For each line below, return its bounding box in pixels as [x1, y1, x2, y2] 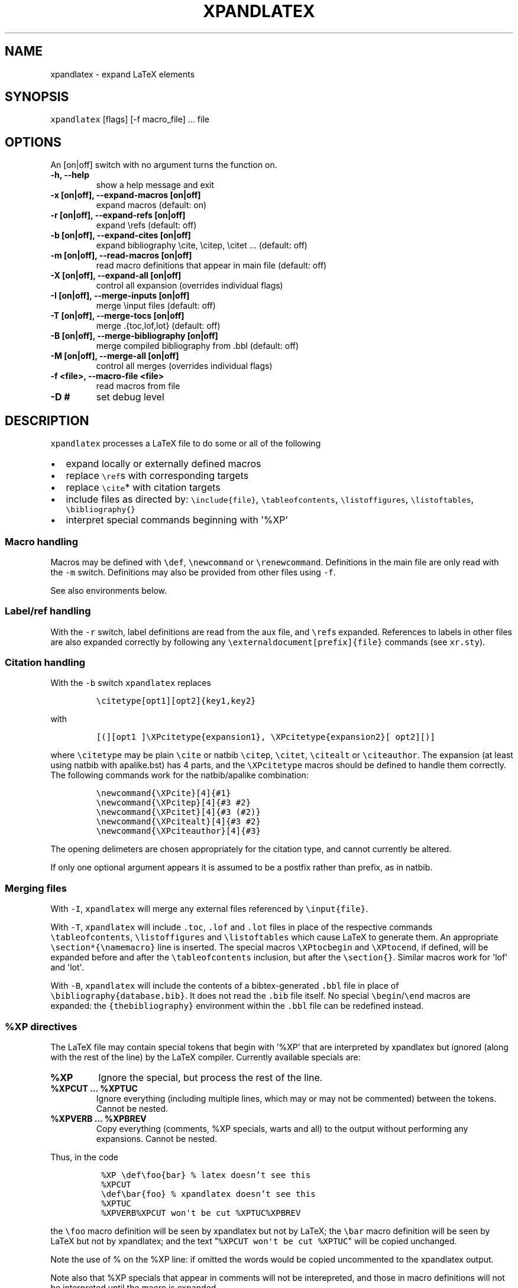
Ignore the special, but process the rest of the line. [98, 1071, 323, 1083]
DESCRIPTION [5, 413, 89, 428]
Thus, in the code [50, 1151, 119, 1162]
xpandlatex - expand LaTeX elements [50, 69, 195, 79]
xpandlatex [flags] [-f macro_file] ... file [50, 114, 209, 125]
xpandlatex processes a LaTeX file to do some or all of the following [50, 438, 321, 449]
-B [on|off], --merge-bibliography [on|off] [50, 331, 218, 341]
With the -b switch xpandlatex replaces [50, 678, 211, 688]
